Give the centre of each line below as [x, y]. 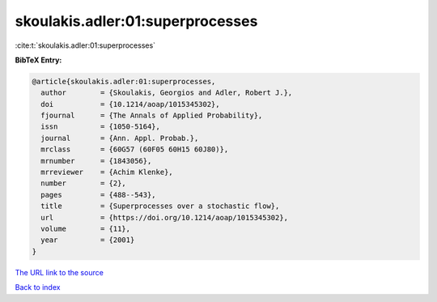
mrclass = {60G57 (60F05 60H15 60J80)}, [135, 149]
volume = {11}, [86, 229]
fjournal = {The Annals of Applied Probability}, [152, 116]
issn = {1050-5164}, [101, 127]
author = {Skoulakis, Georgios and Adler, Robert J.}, [167, 93]
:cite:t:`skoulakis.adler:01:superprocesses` [85, 45]
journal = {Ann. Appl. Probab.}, [120, 138]
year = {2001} [88, 240]
